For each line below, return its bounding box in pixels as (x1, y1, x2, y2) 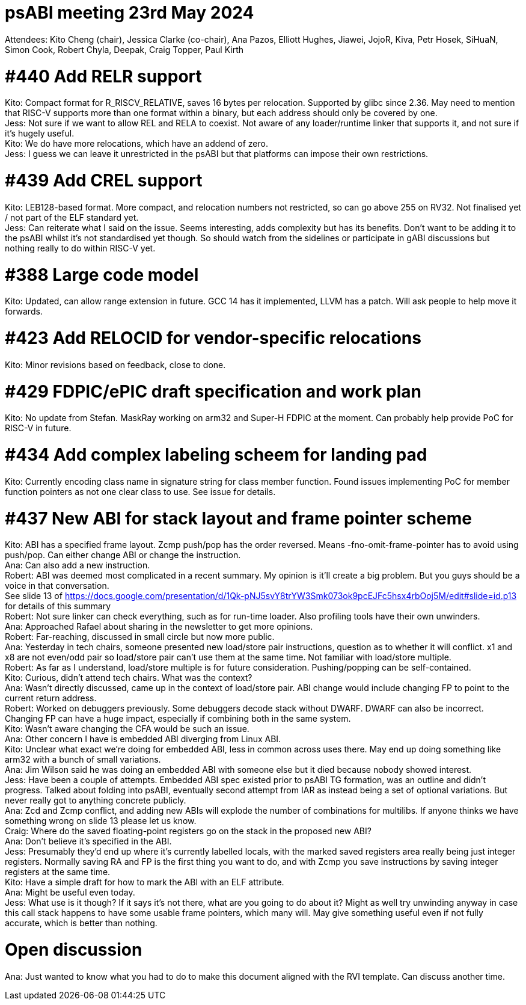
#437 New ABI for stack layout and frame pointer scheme (5, 508, 472, 529)
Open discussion (5, 939, 142, 960)
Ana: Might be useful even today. (5, 887, 135, 898)
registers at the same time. (5, 867, 111, 877)
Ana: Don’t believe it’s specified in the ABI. (5, 836, 172, 847)
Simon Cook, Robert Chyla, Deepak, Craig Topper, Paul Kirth (5, 44, 244, 55)
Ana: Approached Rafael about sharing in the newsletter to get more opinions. (5, 621, 313, 632)
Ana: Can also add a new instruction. (5, 560, 150, 571)
